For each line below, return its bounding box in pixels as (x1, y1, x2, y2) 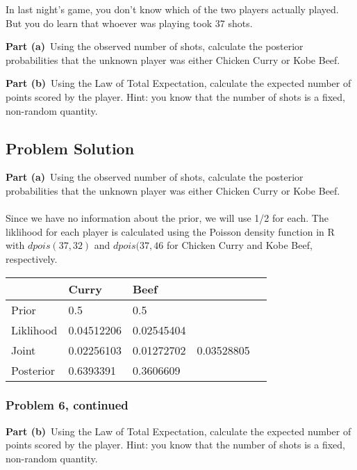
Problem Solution (6, 137, 135, 159)
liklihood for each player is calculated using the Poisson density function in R (6, 224, 335, 238)
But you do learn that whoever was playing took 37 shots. (6, 15, 253, 30)
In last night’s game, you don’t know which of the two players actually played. (6, 2, 339, 16)
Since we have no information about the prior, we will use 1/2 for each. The (6, 211, 329, 225)
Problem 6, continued (6, 396, 128, 414)
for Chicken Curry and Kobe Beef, (166, 238, 313, 252)
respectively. (6, 251, 58, 266)
